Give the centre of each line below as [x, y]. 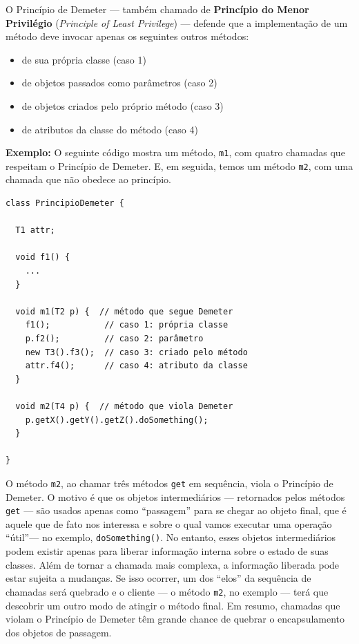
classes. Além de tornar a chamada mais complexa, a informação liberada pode [173, 564]
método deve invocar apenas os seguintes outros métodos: [127, 36]
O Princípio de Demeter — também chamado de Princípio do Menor [157, 9]
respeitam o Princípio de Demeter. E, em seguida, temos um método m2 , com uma [179, 165]
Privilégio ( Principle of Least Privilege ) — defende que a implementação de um [177, 22]
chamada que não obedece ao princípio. [88, 179]
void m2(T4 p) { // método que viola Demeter [124, 406]
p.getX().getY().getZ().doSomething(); [117, 420]
